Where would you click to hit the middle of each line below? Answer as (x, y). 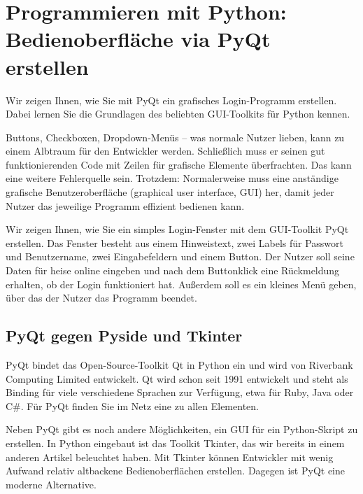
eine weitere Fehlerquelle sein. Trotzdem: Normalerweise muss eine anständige (172, 178)
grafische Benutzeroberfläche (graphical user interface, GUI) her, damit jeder (170, 192)
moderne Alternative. (51, 484)
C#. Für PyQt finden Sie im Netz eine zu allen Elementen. (132, 405)
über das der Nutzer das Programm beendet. (101, 298)
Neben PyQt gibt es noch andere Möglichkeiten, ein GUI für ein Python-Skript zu (182, 429)
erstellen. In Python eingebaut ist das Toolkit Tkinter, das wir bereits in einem (175, 443)
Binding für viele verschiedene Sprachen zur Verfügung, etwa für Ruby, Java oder (180, 392)
